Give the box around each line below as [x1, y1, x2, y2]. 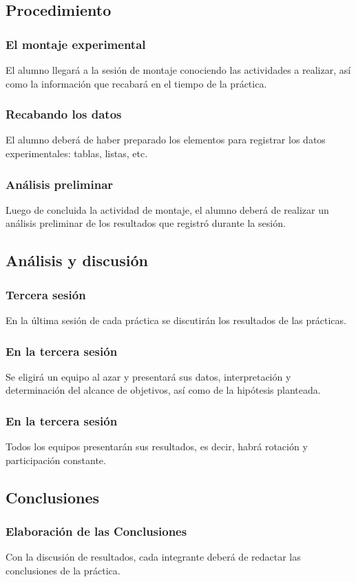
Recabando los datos [6, 106, 122, 123]
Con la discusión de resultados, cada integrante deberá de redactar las [6, 550, 301, 564]
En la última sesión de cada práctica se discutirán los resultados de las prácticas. [6, 313, 346, 327]
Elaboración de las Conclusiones [6, 523, 187, 540]
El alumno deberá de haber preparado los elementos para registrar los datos [6, 132, 326, 147]
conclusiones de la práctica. [6, 563, 121, 577]
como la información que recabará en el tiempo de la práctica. [6, 76, 267, 90]
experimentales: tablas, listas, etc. [6, 146, 148, 160]
